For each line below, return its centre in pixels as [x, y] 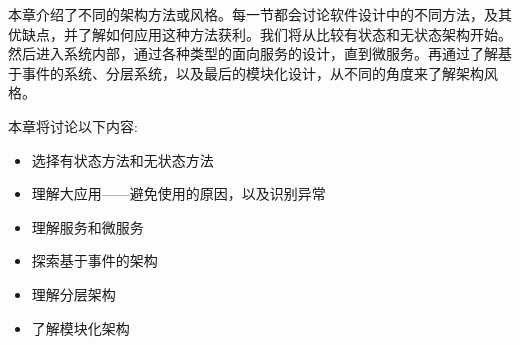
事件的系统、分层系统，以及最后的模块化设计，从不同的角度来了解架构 [252, 72]
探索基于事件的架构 [94, 260]
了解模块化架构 [80, 327]
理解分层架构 [73, 293]
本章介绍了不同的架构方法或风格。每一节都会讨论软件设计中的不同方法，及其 [260, 14]
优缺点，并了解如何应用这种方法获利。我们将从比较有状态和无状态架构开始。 [260, 33]
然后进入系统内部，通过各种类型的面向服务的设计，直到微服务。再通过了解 [253, 53]
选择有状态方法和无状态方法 [122, 159]
